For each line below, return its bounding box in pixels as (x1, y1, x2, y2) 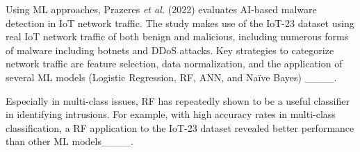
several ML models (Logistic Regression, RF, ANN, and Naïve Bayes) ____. (6, 69, 337, 84)
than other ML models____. (6, 134, 133, 149)
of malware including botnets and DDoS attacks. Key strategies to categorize (6, 42, 334, 57)
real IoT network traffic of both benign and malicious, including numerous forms (6, 29, 349, 44)
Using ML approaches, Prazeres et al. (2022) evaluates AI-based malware (6, 2, 317, 16)
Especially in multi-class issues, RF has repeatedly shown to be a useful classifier (6, 93, 350, 108)
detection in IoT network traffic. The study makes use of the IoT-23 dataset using (6, 15, 354, 30)
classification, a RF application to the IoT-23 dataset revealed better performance (6, 120, 354, 135)
